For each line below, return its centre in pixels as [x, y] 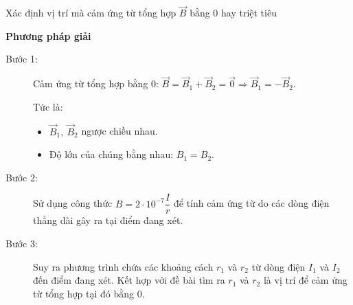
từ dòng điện [278, 266]
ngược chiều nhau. [119, 131]
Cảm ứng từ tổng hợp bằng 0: [96, 83]
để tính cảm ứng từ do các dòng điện [251, 203]
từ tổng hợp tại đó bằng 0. [89, 293]
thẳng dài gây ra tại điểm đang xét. [108, 220]
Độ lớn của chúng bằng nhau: [111, 154]
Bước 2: [22, 177]
